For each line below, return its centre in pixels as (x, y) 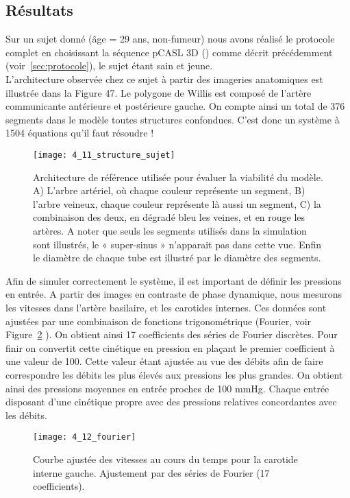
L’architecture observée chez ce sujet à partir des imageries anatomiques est (164, 79)
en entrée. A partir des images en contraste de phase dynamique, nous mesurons (174, 294)
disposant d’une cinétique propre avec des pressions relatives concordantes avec (171, 402)
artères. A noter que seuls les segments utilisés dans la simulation (170, 230)
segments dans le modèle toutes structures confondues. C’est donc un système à (173, 119)
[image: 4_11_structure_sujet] (104, 155)
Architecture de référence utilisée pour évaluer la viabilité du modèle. (178, 177)
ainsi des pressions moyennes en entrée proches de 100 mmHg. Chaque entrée (167, 388)
